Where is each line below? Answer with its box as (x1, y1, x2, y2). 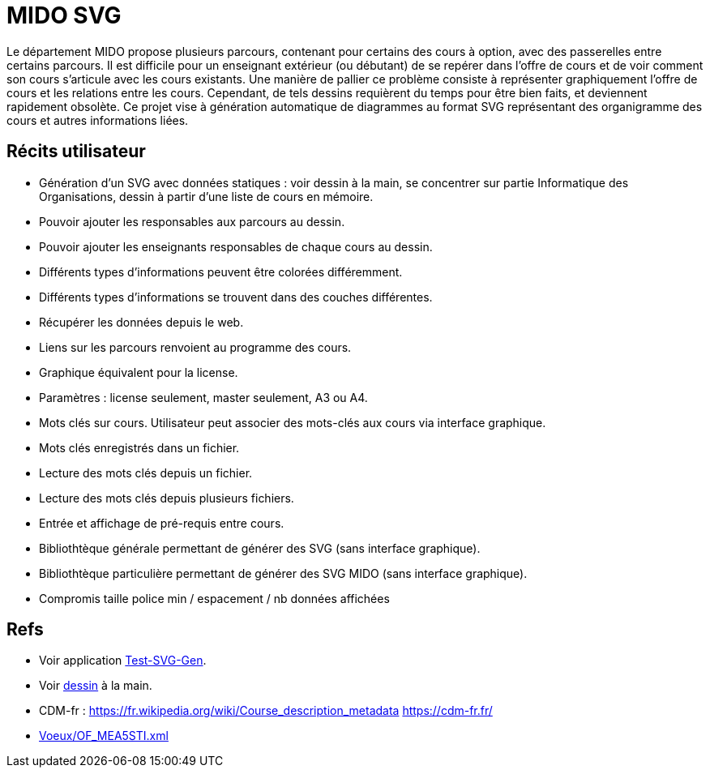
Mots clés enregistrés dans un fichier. (39, 440, 240, 455)
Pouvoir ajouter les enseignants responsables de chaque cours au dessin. (39, 239, 433, 254)
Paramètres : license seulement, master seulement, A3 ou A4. (39, 390, 368, 404)
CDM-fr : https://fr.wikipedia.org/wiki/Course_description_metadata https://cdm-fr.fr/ (39, 703, 493, 718)
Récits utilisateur (6, 141, 146, 162)
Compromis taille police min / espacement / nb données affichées (39, 591, 390, 605)
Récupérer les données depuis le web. (39, 314, 244, 329)
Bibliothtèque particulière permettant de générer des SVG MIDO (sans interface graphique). (39, 566, 528, 580)
